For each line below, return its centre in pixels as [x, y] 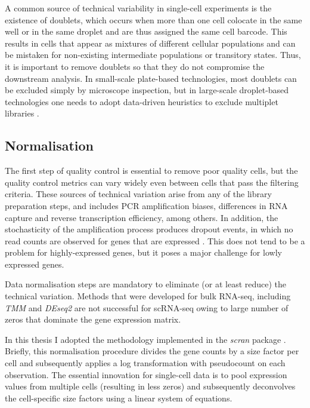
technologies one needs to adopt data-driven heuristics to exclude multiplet [142, 101]
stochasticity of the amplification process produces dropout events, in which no [149, 229]
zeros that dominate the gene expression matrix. [93, 319]
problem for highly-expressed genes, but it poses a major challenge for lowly [143, 252]
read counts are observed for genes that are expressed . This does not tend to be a [155, 240]
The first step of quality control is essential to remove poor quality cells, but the [151, 171]
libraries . [22, 113]
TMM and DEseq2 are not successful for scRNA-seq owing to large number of [147, 307]
